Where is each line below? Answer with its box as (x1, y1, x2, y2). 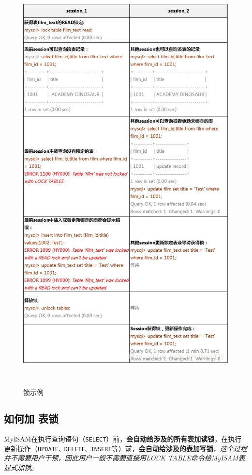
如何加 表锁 (4, 411, 59, 426)
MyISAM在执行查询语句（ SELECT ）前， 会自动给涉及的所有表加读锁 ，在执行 (4, 433, 242, 443)
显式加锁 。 (4, 462, 38, 472)
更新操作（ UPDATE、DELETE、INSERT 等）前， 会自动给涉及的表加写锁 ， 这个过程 (4, 443, 247, 453)
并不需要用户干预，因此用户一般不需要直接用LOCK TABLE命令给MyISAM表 (4, 453, 245, 463)
